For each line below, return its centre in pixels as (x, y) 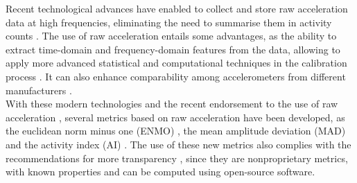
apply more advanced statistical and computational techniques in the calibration (176, 63)
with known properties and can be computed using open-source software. (160, 172)
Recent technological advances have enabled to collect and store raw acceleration (177, 8)
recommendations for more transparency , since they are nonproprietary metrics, (177, 158)
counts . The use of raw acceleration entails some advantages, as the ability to (171, 36)
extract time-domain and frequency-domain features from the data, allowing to (173, 49)
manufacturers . (39, 90)
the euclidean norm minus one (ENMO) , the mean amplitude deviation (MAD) (176, 131)
